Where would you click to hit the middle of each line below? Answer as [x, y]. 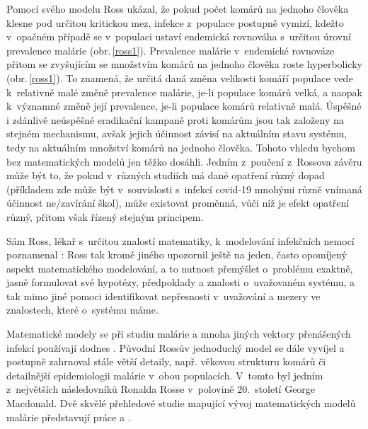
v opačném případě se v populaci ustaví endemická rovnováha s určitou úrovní [179, 36]
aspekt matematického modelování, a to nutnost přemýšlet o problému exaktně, [180, 268]
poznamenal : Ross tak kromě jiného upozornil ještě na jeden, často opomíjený [177, 254]
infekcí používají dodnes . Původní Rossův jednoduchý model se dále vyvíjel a [176, 347]
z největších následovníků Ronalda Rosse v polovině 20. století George [161, 389]
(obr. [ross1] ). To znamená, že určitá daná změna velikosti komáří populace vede [180, 78]
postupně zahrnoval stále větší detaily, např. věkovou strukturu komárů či [166, 361]
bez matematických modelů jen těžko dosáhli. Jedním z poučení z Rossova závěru [184, 161]
